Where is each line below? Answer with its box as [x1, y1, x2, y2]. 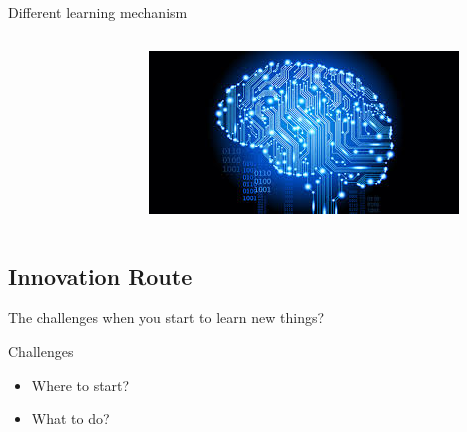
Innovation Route [8, 260, 193, 291]
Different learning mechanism [8, 2, 188, 22]
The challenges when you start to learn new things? [8, 307, 325, 328]
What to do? [31, 408, 110, 429]
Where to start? [31, 374, 130, 395]
